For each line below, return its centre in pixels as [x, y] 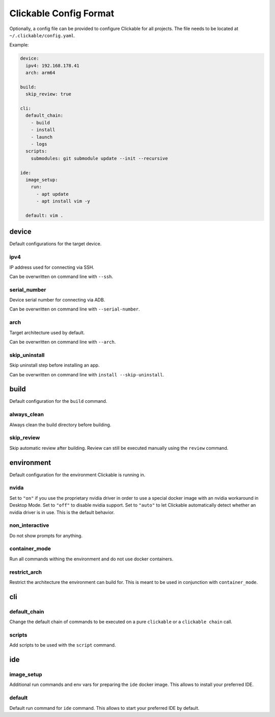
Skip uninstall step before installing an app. [54, 365]
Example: [19, 45]
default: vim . [45, 215]
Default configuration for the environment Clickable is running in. [77, 475]
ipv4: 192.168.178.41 [53, 66]
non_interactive [29, 525]
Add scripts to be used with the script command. [63, 645]
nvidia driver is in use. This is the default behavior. [62, 512]
